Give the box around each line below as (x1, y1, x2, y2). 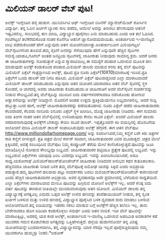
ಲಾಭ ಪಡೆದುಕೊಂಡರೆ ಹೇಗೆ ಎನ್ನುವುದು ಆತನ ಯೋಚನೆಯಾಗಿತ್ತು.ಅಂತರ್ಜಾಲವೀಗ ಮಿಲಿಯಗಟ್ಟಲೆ (5, 41, 140, 47)
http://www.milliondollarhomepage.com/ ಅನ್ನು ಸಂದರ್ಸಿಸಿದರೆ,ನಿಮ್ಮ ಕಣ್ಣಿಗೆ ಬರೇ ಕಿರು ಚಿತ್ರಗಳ (5, 130, 159, 136)
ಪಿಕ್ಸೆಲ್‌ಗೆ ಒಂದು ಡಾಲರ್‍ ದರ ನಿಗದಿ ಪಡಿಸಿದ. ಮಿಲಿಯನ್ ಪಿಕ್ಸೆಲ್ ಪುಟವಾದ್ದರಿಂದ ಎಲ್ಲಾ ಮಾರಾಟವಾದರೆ (5, 75, 148, 81)
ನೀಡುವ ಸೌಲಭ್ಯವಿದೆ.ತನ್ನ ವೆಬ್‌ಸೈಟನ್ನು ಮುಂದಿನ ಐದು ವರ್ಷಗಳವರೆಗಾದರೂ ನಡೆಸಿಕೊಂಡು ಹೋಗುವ (5, 91, 145, 97)
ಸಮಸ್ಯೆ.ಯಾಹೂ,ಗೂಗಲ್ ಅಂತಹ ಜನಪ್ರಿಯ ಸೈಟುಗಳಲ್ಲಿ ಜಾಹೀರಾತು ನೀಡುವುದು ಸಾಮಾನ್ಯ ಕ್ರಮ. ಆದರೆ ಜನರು (5, 53, 158, 59)
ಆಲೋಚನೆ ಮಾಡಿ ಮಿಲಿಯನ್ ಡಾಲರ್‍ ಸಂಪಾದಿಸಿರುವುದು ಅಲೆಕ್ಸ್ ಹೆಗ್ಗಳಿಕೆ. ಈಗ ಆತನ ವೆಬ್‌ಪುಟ (5, 124, 139, 130)
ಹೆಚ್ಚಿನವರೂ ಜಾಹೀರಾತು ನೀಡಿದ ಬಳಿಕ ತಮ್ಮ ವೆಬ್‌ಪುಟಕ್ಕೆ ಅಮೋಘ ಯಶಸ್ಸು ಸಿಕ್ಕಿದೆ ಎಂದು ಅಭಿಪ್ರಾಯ (5, 163, 145, 169)
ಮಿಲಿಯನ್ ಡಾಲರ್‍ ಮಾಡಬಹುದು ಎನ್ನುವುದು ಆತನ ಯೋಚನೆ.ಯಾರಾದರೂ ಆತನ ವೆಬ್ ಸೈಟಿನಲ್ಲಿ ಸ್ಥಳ (5, 80, 147, 86)
